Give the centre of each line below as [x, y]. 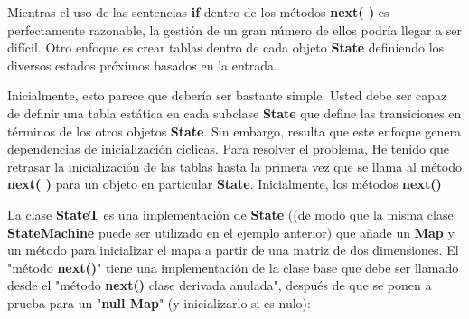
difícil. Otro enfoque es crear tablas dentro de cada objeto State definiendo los [226, 47]
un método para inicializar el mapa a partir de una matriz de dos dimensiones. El [233, 250]
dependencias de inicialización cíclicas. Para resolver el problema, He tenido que [229, 149]
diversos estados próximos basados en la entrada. [142, 65]
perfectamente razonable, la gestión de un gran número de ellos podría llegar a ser [234, 29]
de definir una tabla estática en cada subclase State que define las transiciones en [234, 113]
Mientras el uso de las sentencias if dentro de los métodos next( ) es [198, 12]
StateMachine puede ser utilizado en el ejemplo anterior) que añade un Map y [231, 232]
